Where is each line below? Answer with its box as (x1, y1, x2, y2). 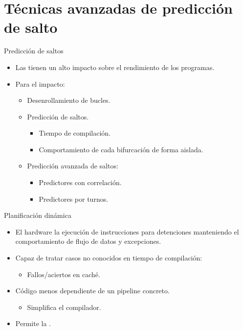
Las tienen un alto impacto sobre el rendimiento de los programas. (15, 62, 215, 72)
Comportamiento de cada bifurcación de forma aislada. (39, 144, 203, 154)
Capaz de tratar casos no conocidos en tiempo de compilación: (15, 253, 202, 263)
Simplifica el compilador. (27, 302, 101, 312)
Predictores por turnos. (39, 193, 109, 204)
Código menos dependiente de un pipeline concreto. (15, 285, 170, 296)
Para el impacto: (15, 78, 65, 89)
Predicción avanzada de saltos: (27, 161, 118, 171)
